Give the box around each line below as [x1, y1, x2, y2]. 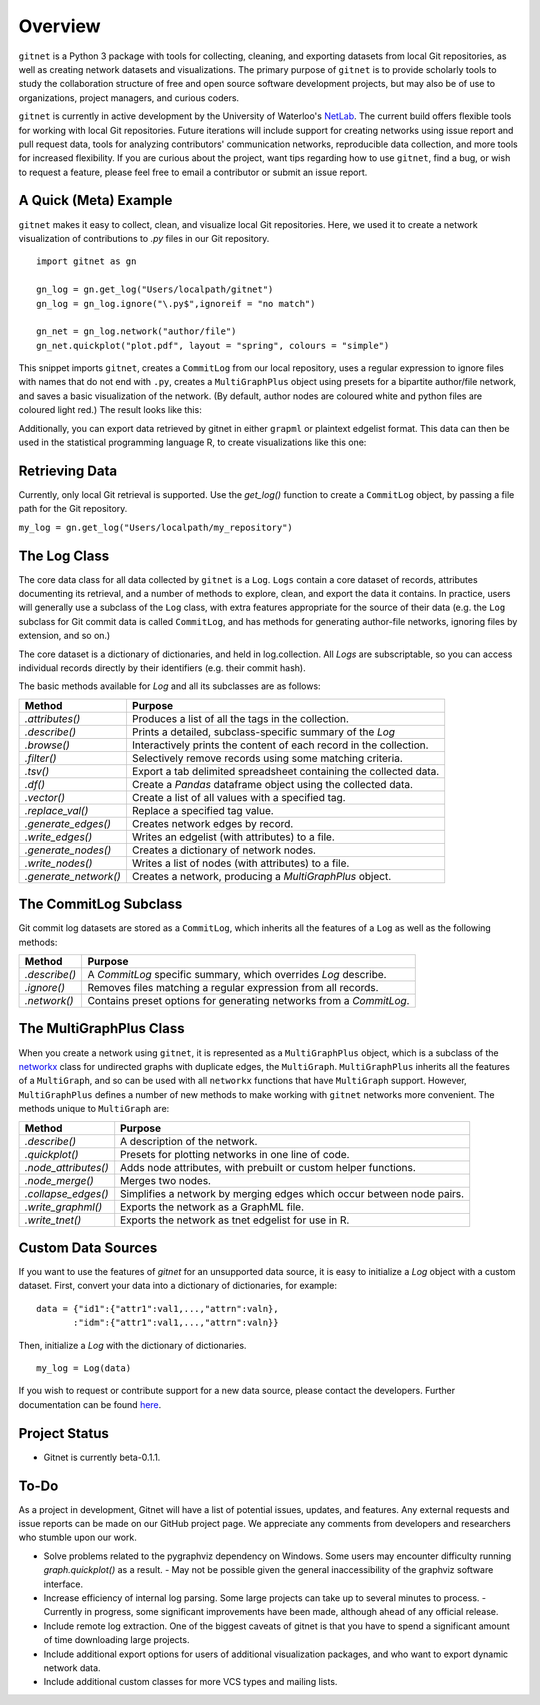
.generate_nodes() [24, 843, 112, 857]
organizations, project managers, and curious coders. [18, 91, 240, 104]
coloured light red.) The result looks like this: [18, 404, 202, 416]
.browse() [24, 738, 70, 752]
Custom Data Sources [18, 1239, 158, 1256]
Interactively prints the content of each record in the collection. [131, 738, 429, 752]
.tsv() [24, 764, 50, 778]
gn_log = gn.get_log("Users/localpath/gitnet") [36, 284, 274, 295]
